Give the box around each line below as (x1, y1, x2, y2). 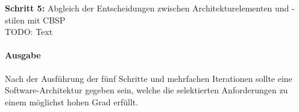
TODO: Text (5, 25, 53, 38)
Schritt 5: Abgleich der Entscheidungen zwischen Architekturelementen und (5, 2, 289, 14)
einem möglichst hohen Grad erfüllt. (5, 95, 139, 108)
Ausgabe (5, 49, 41, 61)
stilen (5, 13, 25, 26)
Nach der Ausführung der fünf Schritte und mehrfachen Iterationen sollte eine (5, 72, 292, 84)
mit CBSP (27, 13, 66, 26)
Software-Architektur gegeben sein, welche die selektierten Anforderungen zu (5, 84, 288, 96)
